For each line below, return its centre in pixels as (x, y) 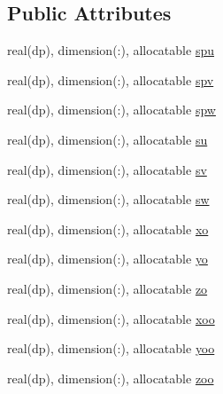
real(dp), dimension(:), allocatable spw (111, 110)
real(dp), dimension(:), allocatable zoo (111, 378)
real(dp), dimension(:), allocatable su (108, 139)
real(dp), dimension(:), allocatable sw (108, 199)
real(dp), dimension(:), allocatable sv (107, 169)
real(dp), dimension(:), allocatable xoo (111, 318)
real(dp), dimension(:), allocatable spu (111, 50)
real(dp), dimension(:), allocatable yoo (111, 348)
